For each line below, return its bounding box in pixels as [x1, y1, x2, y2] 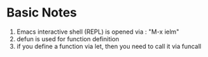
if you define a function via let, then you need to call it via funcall [16, 42, 202, 50]
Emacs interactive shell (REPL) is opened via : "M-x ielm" [16, 27, 180, 36]
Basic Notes [6, 5, 78, 21]
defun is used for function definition [16, 34, 119, 43]
